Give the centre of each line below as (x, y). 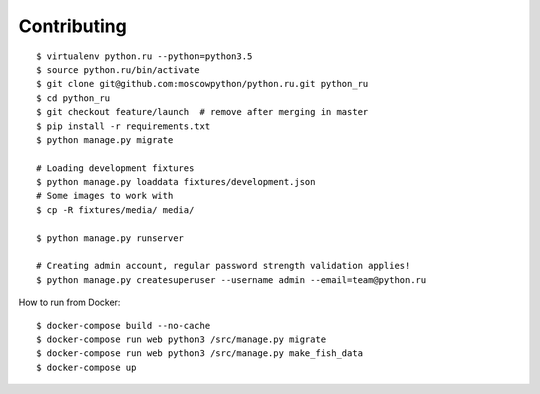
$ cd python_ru (73, 98)
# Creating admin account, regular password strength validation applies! (223, 266)
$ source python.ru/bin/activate (118, 69)
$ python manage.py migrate (105, 139)
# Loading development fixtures (115, 168)
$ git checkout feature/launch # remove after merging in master (202, 112)
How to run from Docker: (69, 302)
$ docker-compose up (86, 367)
